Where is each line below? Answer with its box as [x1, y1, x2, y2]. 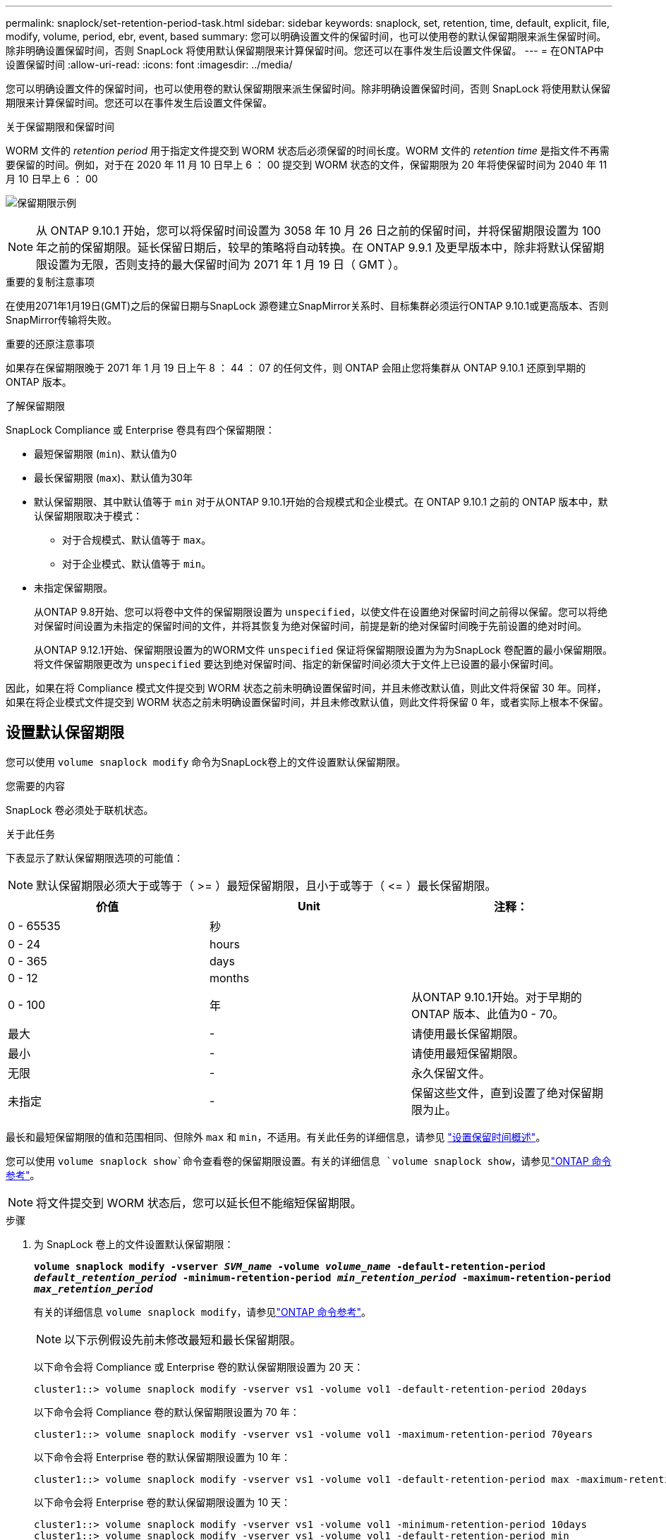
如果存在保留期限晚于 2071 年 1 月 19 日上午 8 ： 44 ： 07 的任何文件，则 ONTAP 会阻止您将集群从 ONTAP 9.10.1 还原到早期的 [6, 362, 586, 374]
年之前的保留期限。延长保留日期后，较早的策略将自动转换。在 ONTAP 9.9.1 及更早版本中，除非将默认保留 [36, 240, 593, 255]
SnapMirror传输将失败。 [6, 314, 117, 326]
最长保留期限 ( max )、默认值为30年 [34, 472, 193, 484]
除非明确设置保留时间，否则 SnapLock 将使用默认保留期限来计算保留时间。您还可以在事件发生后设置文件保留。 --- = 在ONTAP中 [6, 44, 604, 56]
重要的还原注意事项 [6, 338, 95, 350]
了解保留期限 [6, 400, 65, 412]
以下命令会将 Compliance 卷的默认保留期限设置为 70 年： [34, 1405, 300, 1418]
